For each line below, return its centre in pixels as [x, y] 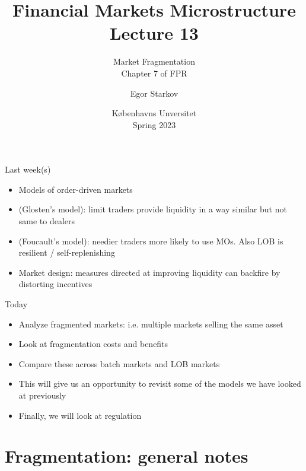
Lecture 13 [154, 33]
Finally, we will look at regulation [80, 415]
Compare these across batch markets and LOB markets [119, 363]
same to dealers [47, 221]
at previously [42, 395]
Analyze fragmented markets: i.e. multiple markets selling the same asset [151, 324]
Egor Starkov [154, 93]
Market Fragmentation [154, 61]
